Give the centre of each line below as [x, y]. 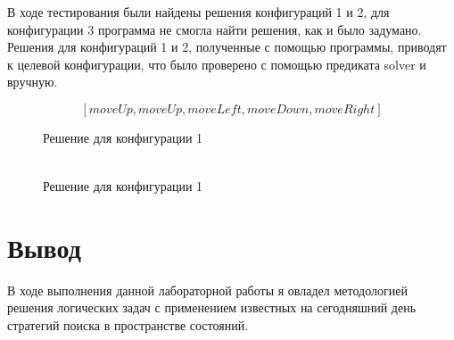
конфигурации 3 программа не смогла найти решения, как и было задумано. [215, 29]
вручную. [33, 82]
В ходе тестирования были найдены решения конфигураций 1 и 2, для [198, 12]
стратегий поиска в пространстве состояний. [128, 324]
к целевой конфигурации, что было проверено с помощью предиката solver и [217, 64]
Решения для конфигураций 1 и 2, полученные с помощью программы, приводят [227, 47]
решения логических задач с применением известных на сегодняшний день [212, 307]
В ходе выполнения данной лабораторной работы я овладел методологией [207, 290]
